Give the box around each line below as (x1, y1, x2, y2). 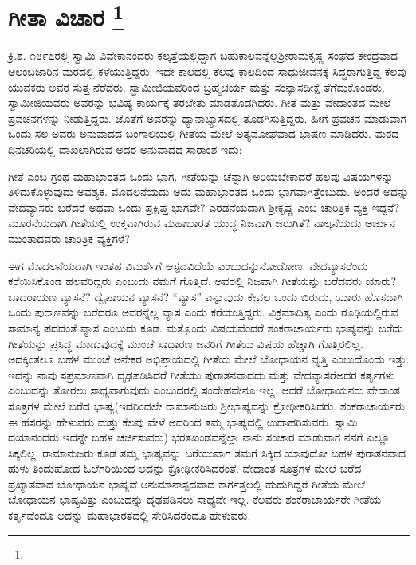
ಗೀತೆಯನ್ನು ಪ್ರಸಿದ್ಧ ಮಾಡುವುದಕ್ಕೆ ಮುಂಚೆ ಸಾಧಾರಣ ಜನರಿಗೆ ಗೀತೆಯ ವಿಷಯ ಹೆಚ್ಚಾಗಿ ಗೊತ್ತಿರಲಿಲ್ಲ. (8, 335, 363, 351)
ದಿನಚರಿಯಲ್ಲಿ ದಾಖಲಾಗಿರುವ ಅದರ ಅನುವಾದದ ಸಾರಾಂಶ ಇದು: (8, 141, 242, 158)
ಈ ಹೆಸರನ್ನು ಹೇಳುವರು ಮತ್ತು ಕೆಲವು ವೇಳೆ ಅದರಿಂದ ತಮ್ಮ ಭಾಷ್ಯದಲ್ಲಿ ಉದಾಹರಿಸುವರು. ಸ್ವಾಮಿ (8, 413, 358, 430)
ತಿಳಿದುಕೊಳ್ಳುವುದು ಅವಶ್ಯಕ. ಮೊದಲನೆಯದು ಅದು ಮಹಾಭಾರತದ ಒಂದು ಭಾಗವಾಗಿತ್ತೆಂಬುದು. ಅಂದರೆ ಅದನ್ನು (8, 183, 410, 200)
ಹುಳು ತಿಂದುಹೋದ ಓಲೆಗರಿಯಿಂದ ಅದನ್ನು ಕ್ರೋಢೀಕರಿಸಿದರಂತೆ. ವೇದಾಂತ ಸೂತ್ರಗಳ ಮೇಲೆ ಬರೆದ (8, 460, 362, 477)
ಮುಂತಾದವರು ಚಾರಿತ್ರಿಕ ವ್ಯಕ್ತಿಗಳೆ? (8, 230, 130, 246)
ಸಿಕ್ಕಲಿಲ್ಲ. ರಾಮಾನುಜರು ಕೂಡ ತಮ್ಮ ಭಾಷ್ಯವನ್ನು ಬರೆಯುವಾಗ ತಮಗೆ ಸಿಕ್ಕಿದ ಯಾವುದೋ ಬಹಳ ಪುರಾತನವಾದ (8, 444, 406, 461)
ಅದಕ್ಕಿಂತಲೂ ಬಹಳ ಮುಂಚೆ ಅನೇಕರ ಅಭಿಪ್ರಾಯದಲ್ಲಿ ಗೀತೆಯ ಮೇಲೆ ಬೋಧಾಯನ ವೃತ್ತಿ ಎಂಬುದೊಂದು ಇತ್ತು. (8, 351, 410, 367)
